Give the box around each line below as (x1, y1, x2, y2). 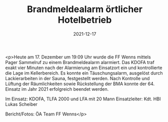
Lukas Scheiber (5, 101, 38, 107)
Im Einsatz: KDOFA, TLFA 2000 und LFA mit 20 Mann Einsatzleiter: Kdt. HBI (5, 96, 161, 102)
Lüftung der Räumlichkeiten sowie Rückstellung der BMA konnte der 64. (5, 81, 155, 87)
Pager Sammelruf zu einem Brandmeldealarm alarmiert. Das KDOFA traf (5, 59, 155, 65)
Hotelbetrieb (58, 14, 112, 26)
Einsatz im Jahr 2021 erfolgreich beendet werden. (5, 86, 109, 92)
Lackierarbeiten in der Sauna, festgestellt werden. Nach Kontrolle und (5, 75, 150, 81)
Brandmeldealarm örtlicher (27, 4, 143, 15)
